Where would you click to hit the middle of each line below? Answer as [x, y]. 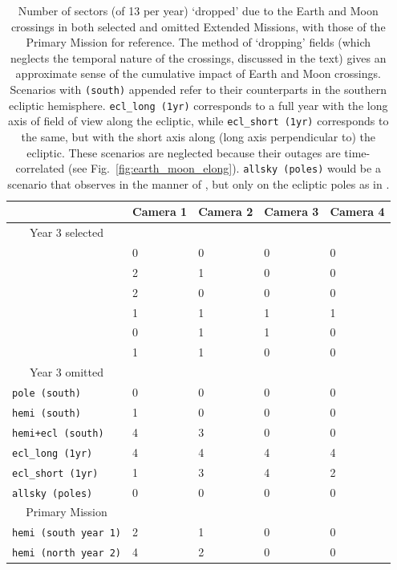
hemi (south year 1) [67, 533]
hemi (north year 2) [67, 554]
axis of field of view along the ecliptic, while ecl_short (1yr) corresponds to [198, 121]
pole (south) [47, 393]
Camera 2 [226, 212]
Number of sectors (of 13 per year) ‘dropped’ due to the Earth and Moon [198, 10]
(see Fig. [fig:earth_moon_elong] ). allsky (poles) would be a [225, 168]
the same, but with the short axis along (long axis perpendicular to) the [198, 136]
